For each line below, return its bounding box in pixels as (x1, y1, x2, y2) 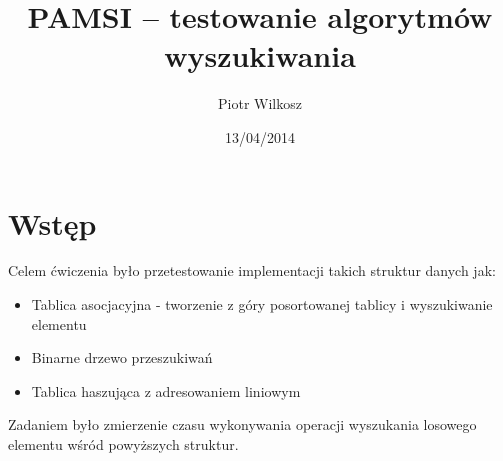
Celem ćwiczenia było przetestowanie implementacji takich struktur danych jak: (8, 260, 496, 281)
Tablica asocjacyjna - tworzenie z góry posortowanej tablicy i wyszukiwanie (31, 294, 493, 315)
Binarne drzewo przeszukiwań (31, 347, 213, 368)
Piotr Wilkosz (218, 93, 302, 114)
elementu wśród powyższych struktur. (8, 434, 239, 454)
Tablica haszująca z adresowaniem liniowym (31, 380, 301, 401)
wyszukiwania (164, 35, 356, 76)
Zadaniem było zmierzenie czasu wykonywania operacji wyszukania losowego (8, 414, 477, 435)
